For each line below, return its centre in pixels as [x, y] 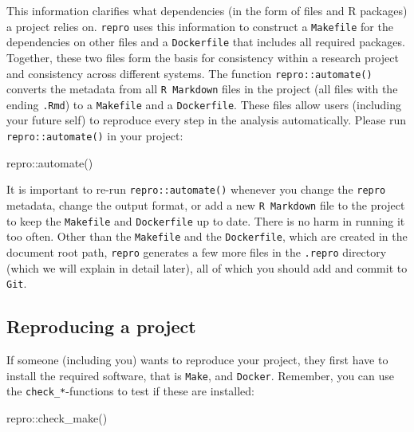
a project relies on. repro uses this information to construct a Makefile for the [200, 26]
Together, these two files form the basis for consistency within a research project [203, 57]
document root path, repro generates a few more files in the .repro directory [197, 251]
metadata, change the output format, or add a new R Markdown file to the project [206, 204]
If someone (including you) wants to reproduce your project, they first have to [197, 360]
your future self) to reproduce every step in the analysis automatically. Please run [206, 120]
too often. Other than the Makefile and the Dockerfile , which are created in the [207, 236]
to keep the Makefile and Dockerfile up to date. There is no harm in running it [206, 220]
